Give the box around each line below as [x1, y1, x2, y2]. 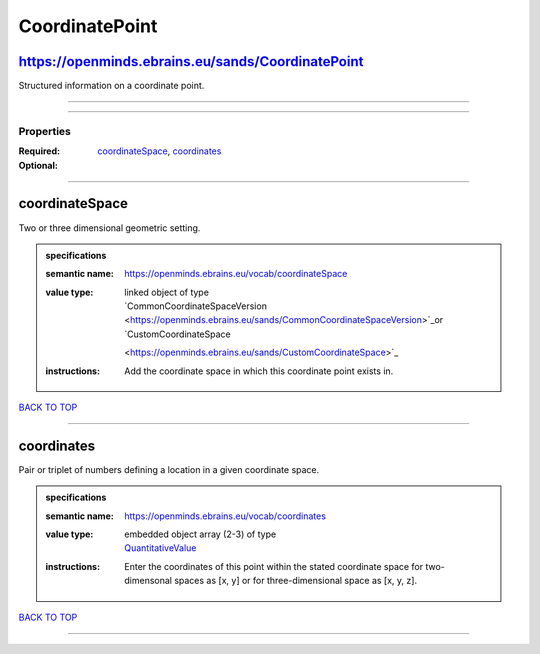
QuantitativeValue [124, 542, 197, 554]
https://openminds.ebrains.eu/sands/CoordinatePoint [18, 53, 364, 70]
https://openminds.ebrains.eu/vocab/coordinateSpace [124, 268, 348, 280]
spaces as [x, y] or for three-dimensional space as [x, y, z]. [173, 575, 418, 587]
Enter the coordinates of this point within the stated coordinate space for [124, 560, 424, 572]
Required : [18, 145, 60, 157]
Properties [18, 124, 72, 138]
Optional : [18, 159, 59, 171]
